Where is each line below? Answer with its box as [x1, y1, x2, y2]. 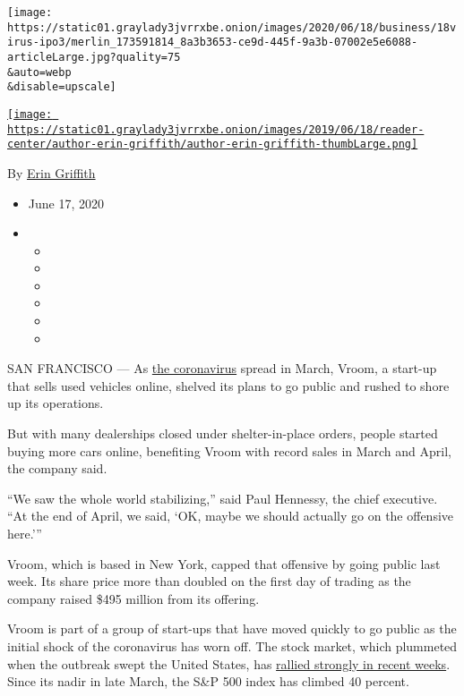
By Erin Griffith [7, 163, 96, 182]
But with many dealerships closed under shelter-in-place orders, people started [7, 424, 438, 443]
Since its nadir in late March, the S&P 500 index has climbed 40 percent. [7, 672, 409, 691]
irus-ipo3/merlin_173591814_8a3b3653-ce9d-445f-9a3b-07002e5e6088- [7, 36, 418, 49]
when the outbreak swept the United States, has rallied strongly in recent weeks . [7, 654, 451, 673]
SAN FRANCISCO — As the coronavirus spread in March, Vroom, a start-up [7, 359, 437, 378]
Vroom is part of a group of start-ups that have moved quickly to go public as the [7, 619, 457, 638]
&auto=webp [7, 65, 72, 79]
